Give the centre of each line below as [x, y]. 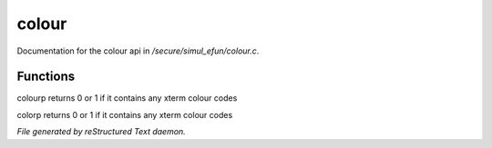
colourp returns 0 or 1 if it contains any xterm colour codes [127, 98]
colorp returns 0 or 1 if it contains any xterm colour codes [125, 114]
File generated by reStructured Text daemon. [101, 132]
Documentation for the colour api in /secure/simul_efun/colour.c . [138, 51]
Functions [46, 77]
